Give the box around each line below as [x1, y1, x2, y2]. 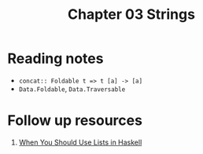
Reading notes [7, 49, 104, 68]
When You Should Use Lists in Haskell [18, 137, 142, 147]
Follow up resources [7, 112, 143, 130]
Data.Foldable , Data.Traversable [18, 84, 126, 93]
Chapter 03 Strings [67, 5, 196, 24]
